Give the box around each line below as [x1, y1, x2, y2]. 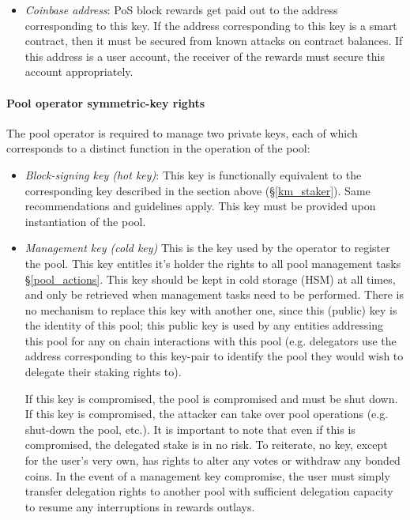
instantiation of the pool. [24, 213, 146, 229]
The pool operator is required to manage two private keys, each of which [6, 124, 358, 141]
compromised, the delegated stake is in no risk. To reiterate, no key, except [24, 436, 388, 453]
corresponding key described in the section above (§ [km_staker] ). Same [24, 182, 371, 198]
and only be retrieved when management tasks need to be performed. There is [24, 286, 404, 303]
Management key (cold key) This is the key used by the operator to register [24, 239, 390, 256]
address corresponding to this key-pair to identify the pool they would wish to [24, 348, 404, 364]
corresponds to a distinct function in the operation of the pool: [6, 140, 310, 156]
